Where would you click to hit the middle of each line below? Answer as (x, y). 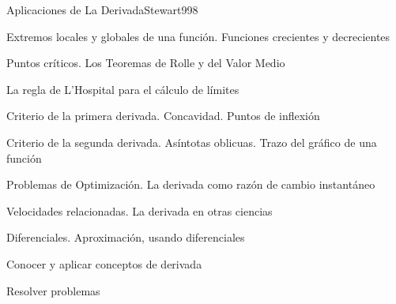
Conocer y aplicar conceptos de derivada (104, 263)
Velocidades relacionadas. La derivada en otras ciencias (140, 210)
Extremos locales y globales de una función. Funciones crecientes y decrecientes (198, 36)
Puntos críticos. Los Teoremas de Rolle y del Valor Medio (146, 63)
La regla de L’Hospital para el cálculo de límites (123, 89)
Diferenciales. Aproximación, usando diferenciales (126, 237)
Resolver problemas (53, 290)
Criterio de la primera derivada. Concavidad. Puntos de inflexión (163, 116)
